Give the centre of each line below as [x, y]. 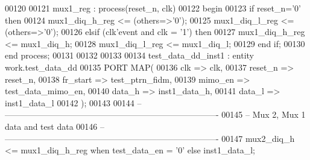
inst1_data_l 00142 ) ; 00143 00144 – [73, 102]
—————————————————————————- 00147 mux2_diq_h [150, 138]
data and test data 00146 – [55, 126]
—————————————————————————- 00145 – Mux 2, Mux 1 [155, 114]
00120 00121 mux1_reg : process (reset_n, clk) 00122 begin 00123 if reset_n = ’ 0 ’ [153, 8]
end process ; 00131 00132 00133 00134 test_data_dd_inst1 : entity [129, 55]
